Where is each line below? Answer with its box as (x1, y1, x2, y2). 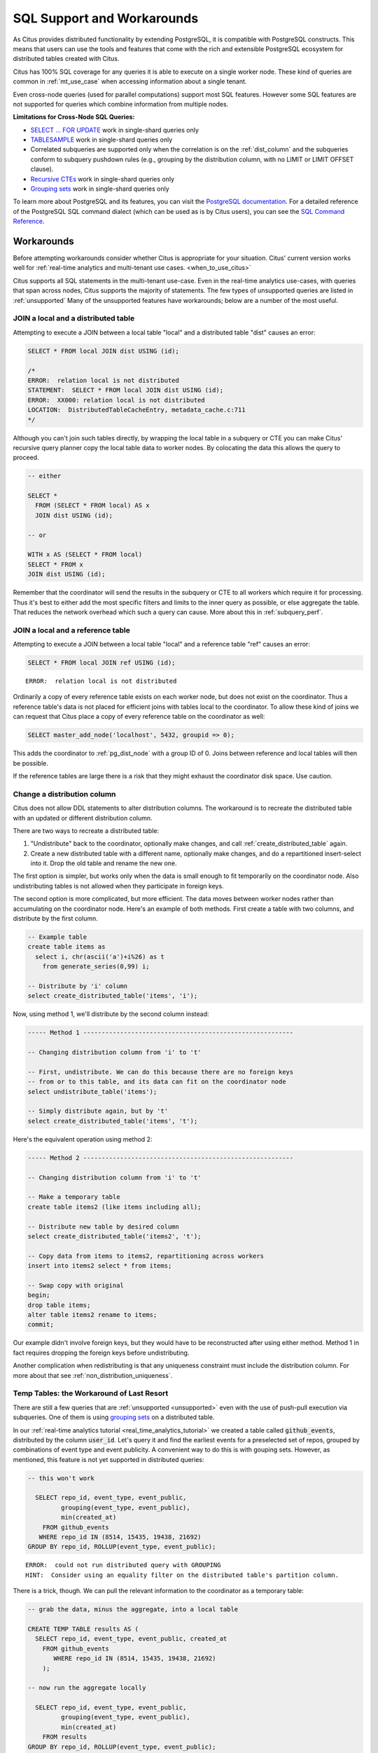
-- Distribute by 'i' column (27, 982, 128, 990)
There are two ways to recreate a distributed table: (13, 826, 160, 834)
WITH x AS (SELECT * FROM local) (27, 550, 143, 559)
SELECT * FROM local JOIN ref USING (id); (27, 659, 176, 667)
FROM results (42, 1733, 87, 1741)
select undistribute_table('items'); (27, 1088, 157, 1095)
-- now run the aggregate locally (27, 1684, 146, 1692)
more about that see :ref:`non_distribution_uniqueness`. (13, 1371, 173, 1379)
